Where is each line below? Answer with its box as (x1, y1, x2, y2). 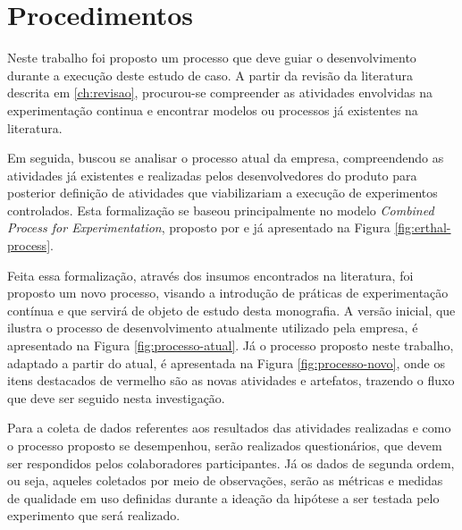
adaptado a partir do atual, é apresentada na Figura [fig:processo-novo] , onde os (7, 353, 445, 372)
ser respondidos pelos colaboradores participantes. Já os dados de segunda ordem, (7, 453, 455, 472)
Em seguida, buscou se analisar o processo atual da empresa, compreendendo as (7, 148, 444, 167)
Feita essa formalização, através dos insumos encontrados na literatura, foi (7, 265, 414, 284)
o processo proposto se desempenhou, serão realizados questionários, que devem (7, 436, 442, 454)
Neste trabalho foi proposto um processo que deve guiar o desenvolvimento (7, 48, 416, 67)
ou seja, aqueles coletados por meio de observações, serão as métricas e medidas (7, 471, 443, 490)
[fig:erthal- (394, 218, 451, 237)
